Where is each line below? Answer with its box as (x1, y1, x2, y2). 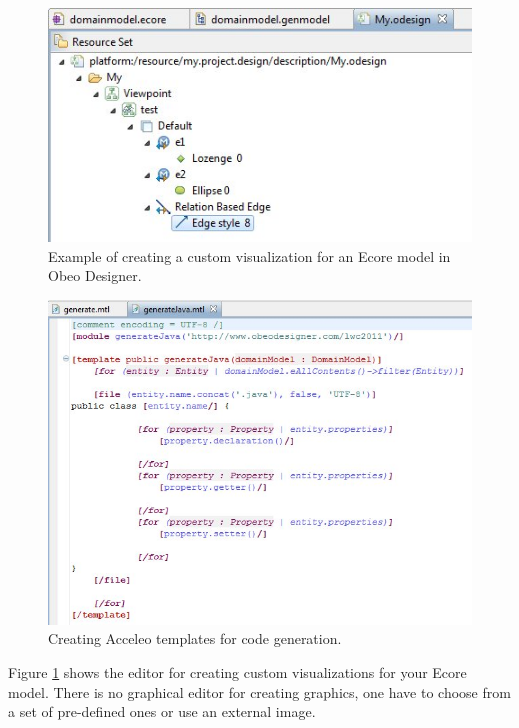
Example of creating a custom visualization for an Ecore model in (48, 245, 451, 266)
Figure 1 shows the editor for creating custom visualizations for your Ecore (8, 662, 467, 682)
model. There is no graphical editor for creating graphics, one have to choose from (8, 681, 511, 702)
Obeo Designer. (48, 265, 142, 286)
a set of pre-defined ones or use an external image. (8, 701, 316, 722)
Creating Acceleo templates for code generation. (48, 628, 342, 649)
